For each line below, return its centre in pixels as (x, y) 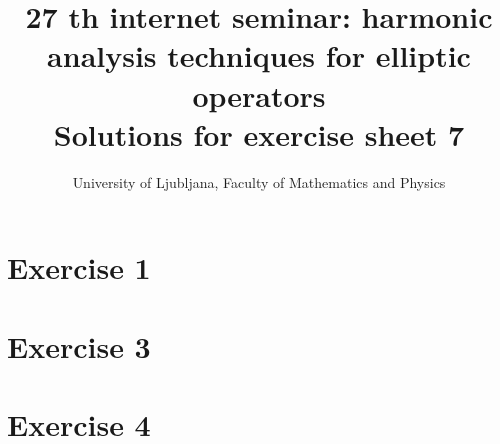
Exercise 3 (79, 345)
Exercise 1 (79, 267)
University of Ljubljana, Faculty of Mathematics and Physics (259, 181)
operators (259, 94)
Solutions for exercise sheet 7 (259, 133)
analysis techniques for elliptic (259, 55)
